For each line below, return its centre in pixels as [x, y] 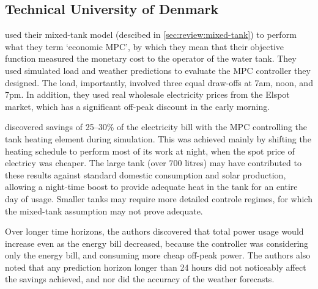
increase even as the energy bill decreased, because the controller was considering [157, 243]
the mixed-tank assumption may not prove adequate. [104, 210]
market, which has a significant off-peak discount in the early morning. [138, 106]
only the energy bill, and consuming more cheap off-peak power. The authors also [158, 255]
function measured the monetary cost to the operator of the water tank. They [151, 58]
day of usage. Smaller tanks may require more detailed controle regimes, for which [159, 198]
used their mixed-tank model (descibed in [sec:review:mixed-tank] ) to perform [151, 35]
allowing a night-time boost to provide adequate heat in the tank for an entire [151, 187]
